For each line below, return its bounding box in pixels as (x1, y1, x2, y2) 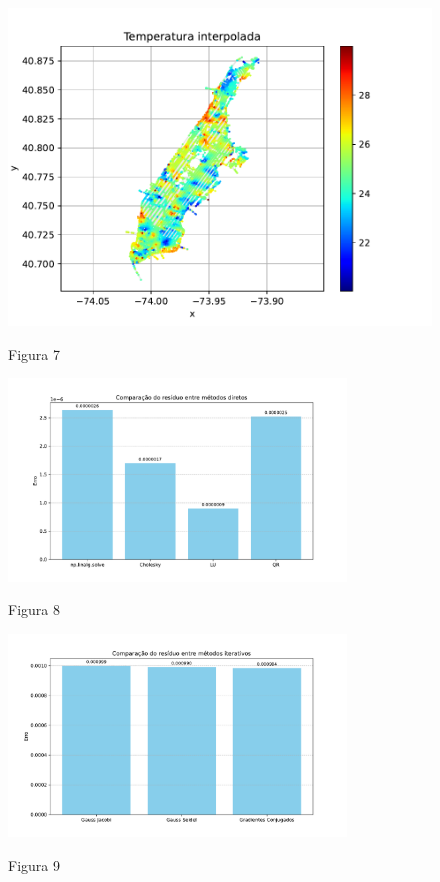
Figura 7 (8, 343, 60, 364)
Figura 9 (8, 854, 60, 875)
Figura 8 (8, 599, 60, 620)
